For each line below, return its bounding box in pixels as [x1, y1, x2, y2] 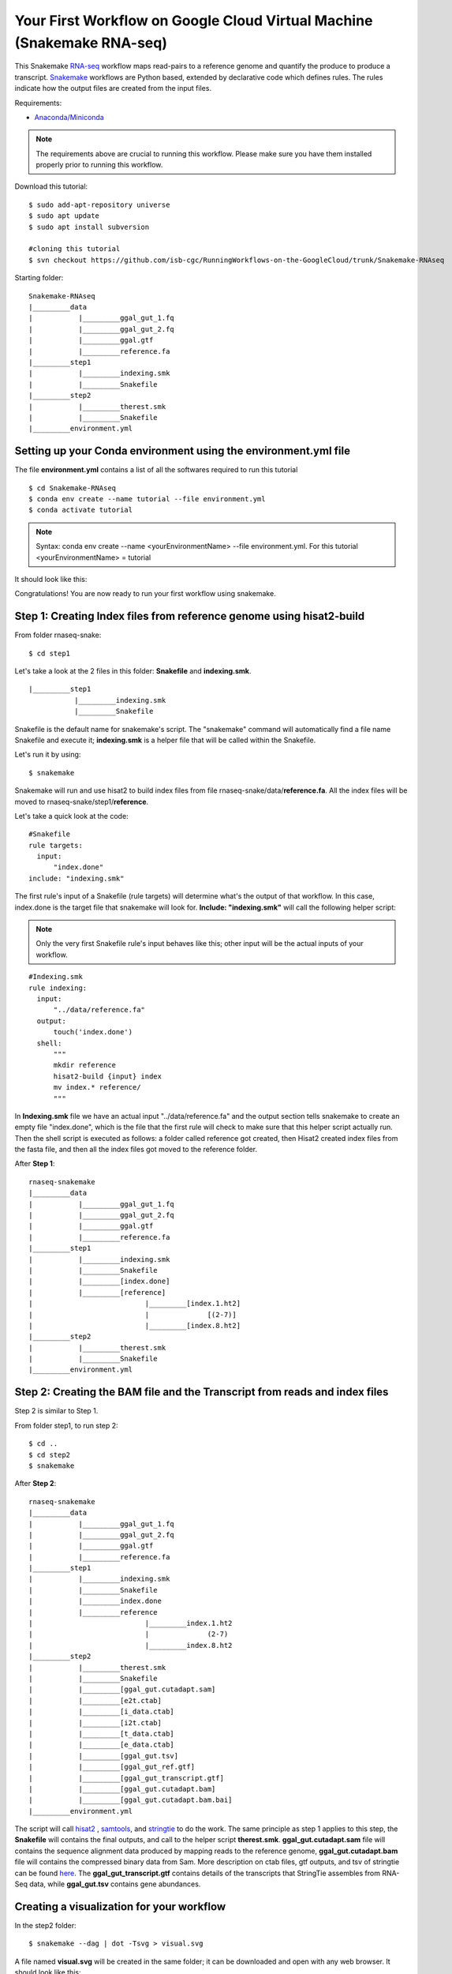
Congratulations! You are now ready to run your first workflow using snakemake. [14, 589, 276, 599]
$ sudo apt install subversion [28, 222, 150, 231]
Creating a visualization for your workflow [14, 1900, 226, 1913]
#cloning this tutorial [28, 245, 121, 253]
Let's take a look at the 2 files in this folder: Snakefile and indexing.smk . [14, 666, 252, 675]
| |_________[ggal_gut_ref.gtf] [28, 1762, 196, 1772]
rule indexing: [28, 983, 88, 993]
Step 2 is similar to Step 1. [14, 1406, 99, 1416]
